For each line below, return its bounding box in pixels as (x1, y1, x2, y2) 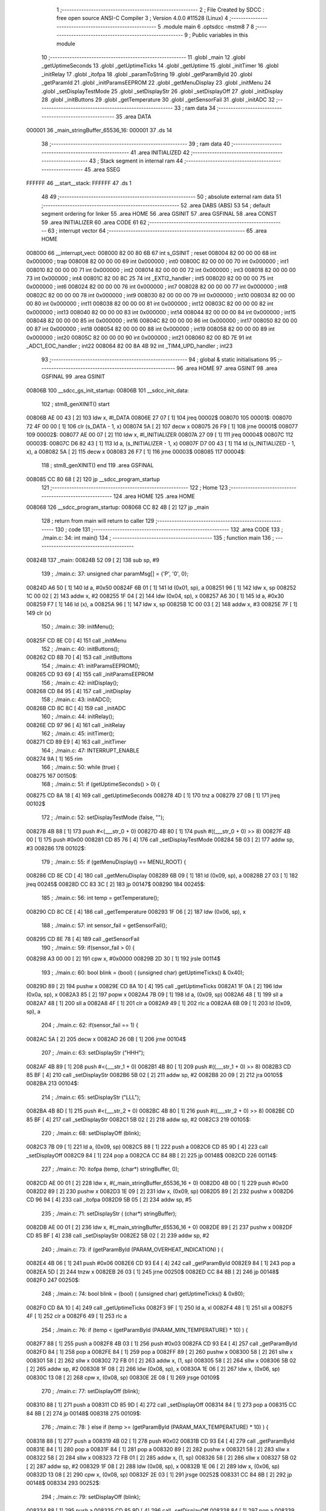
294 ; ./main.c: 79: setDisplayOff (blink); (41, 1493, 141, 1500)
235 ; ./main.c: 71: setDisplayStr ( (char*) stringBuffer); (41, 1209, 177, 1217)
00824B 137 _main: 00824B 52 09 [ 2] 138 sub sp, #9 (26, 556, 159, 563)
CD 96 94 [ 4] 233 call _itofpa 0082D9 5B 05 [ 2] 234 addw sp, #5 (26, 1196, 192, 1203)
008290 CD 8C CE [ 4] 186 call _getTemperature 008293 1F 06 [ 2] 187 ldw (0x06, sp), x (26, 908, 246, 915)
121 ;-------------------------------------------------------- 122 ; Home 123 (41, 484, 228, 491)
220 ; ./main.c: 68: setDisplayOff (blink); (41, 1129, 141, 1136)
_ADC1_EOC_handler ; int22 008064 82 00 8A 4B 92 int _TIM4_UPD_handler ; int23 (26, 342, 233, 350)
